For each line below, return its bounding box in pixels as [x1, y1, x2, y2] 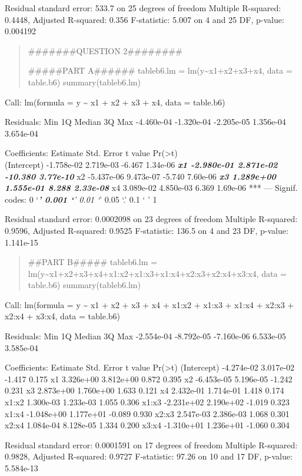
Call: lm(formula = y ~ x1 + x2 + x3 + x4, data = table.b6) [5, 95, 225, 108]
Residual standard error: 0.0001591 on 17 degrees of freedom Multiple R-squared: [5, 438, 298, 451]
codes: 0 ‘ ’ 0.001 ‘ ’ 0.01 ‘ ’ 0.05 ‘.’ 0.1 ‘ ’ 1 [5, 193, 157, 205]
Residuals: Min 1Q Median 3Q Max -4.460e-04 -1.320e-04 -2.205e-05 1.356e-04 [5, 115, 286, 128]
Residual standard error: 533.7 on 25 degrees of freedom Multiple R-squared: [5, 2, 281, 14]
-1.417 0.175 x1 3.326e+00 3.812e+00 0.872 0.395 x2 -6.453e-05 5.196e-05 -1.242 [5, 372, 293, 385]
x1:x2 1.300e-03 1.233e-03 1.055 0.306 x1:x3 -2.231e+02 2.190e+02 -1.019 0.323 [5, 396, 290, 408]
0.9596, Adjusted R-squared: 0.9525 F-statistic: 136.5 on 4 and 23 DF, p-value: [5, 224, 288, 236]
